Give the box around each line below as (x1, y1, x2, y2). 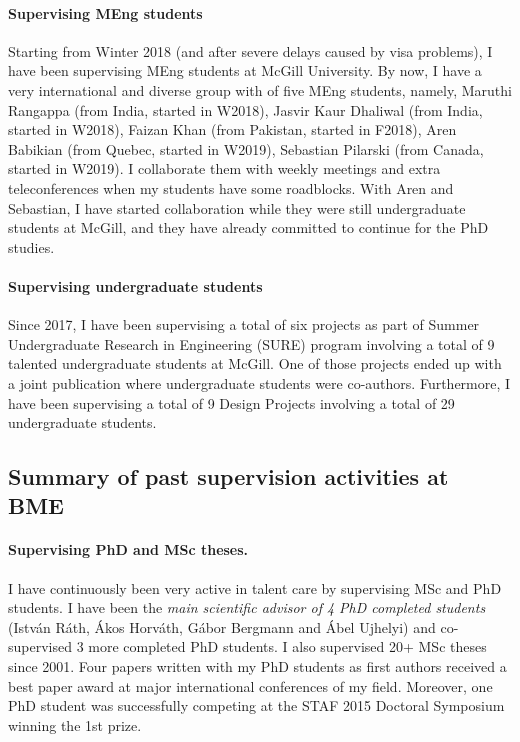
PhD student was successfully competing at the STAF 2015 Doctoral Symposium (8, 695, 505, 716)
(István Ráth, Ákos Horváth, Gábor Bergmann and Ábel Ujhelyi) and (8, 616, 436, 637)
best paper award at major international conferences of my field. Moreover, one (8, 675, 493, 696)
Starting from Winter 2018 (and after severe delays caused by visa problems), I (8, 40, 493, 61)
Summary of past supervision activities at (8, 461, 449, 492)
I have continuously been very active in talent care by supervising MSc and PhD (8, 577, 502, 598)
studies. (8, 236, 55, 257)
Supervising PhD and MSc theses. (8, 539, 249, 560)
